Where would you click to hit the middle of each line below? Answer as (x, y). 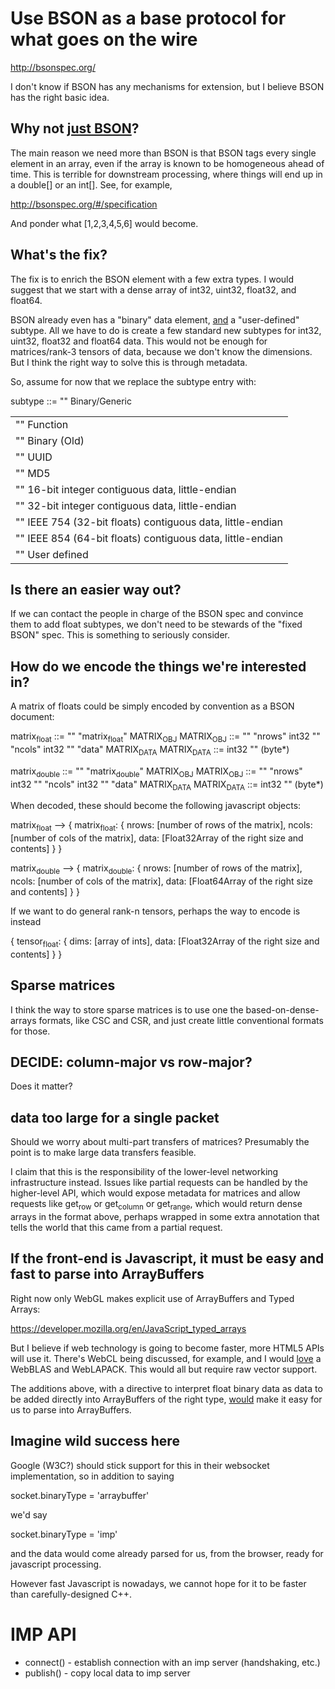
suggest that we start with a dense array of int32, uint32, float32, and (153, 289)
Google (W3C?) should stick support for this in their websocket (140, 1465)
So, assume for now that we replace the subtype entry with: (133, 381)
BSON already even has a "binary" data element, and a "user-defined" (155, 319)
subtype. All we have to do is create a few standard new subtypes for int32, (166, 330)
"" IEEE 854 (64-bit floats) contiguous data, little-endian (149, 538)
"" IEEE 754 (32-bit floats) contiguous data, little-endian (149, 522)
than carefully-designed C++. (71, 1594)
